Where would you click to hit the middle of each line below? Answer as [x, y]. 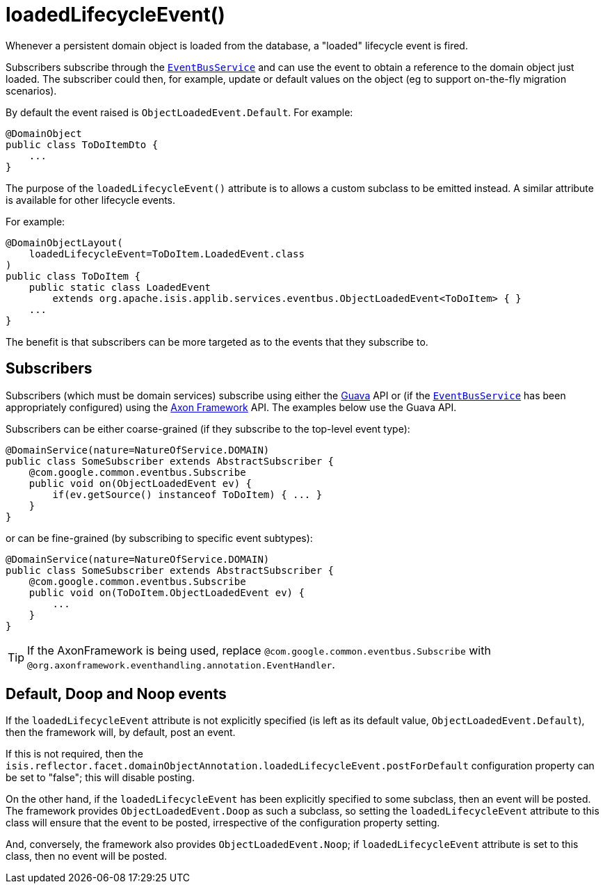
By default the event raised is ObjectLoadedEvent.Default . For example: [179, 112]
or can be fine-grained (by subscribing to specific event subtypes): [159, 538]
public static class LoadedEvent [120, 287]
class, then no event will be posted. [87, 856]
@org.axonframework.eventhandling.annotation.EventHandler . [181, 664]
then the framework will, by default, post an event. [121, 732]
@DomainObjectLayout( [64, 242]
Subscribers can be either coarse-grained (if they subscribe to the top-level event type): [208, 429]
